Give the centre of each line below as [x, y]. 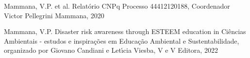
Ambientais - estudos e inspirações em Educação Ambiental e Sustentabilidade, [122, 41]
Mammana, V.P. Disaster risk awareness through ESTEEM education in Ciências [125, 31]
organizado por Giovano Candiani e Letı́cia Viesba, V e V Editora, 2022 [111, 50]
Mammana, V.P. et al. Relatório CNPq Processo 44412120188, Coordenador [117, 6]
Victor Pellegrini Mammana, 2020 [54, 15]
